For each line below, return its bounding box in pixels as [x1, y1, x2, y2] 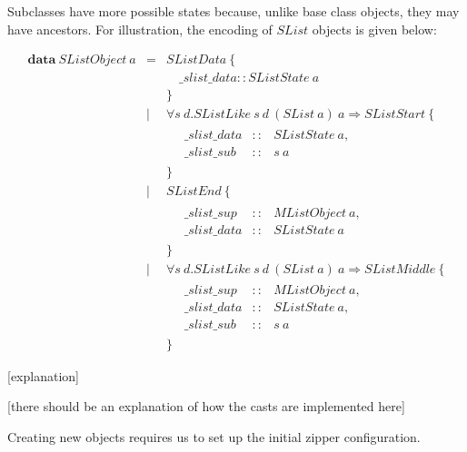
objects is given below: [312, 19, 437, 38]
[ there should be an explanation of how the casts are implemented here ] [7, 397, 405, 416]
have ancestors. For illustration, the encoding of [7, 19, 273, 38]
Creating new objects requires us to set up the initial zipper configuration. [7, 427, 421, 446]
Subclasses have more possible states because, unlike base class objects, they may [7, 2, 460, 20]
